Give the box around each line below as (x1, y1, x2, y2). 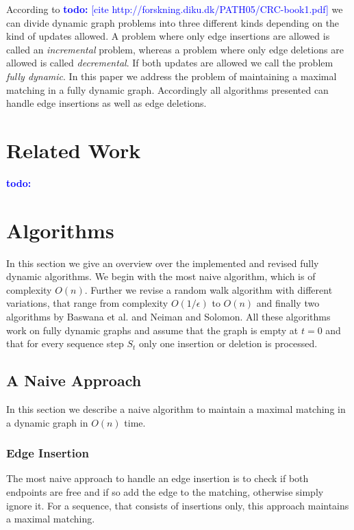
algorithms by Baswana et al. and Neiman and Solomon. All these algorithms (6, 309, 331, 323)
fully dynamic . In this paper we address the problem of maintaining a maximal (6, 68, 337, 83)
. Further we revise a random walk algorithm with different (84, 282, 333, 296)
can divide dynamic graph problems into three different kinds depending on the (6, 15, 340, 29)
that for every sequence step (6, 336, 124, 351)
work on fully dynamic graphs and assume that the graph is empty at (6, 323, 299, 337)
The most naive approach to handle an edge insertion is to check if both (6, 471, 309, 485)
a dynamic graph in (6, 415, 88, 429)
